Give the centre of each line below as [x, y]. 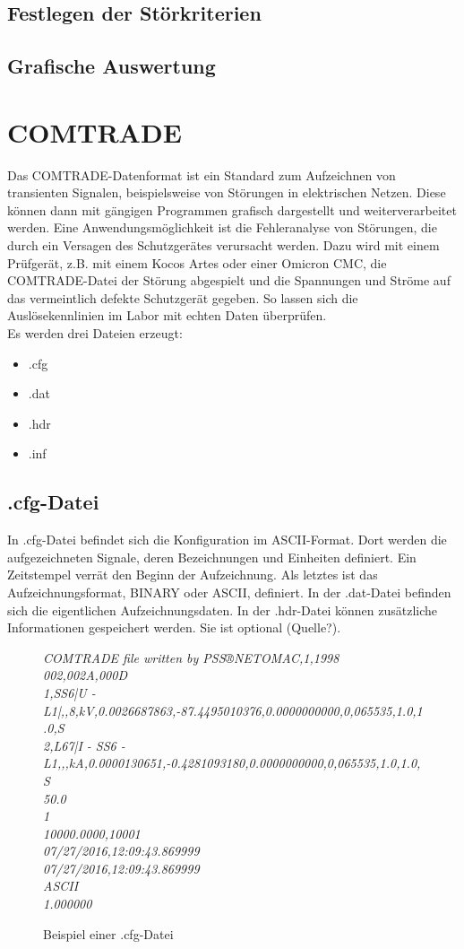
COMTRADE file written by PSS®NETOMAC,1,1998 [191, 657]
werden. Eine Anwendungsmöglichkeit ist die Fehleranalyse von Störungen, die [222, 227]
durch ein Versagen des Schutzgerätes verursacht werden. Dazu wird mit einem [223, 245]
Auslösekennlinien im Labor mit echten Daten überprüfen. [167, 315]
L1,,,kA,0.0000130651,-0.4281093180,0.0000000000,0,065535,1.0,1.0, [232, 763]
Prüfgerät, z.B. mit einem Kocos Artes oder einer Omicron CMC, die [197, 262]
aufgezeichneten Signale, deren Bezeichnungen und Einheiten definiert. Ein [212, 557]
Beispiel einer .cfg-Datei [108, 933]
